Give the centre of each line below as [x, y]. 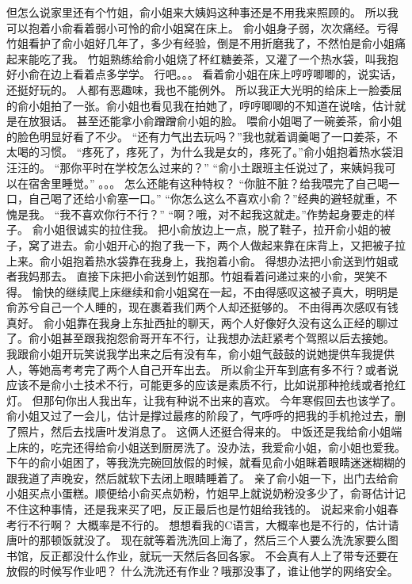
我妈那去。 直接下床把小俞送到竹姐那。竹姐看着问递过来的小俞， [185, 276]
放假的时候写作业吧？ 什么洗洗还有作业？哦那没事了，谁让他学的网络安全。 [202, 571]
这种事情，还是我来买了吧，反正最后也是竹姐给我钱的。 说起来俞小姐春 [213, 509]
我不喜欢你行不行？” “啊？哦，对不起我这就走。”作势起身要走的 [222, 214]
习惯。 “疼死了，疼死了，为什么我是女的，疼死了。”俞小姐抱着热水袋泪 [221, 152]
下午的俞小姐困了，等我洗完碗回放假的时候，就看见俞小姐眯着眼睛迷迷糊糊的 [206, 462]
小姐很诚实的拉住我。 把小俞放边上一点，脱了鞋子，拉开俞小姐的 [212, 229]
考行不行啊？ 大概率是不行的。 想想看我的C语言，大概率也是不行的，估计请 [203, 524]
